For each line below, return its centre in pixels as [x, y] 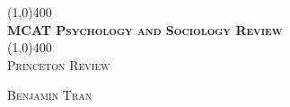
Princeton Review [59, 64]
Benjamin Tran [50, 95]
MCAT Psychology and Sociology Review [145, 29]
